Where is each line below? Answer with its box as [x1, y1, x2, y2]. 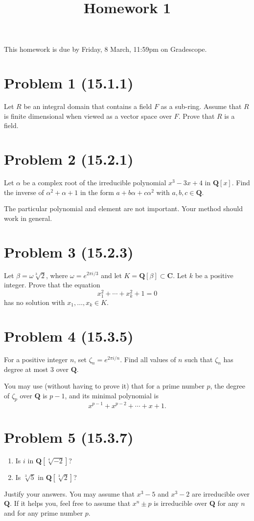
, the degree [210, 381, 246, 391]
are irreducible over [191, 488, 250, 499]
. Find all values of [120, 354, 176, 364]
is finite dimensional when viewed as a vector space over [4, 110, 172, 121]
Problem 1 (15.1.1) [4, 73, 134, 93]
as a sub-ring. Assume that [161, 101, 242, 111]
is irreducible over [154, 498, 208, 508]
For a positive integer [4, 354, 68, 364]
